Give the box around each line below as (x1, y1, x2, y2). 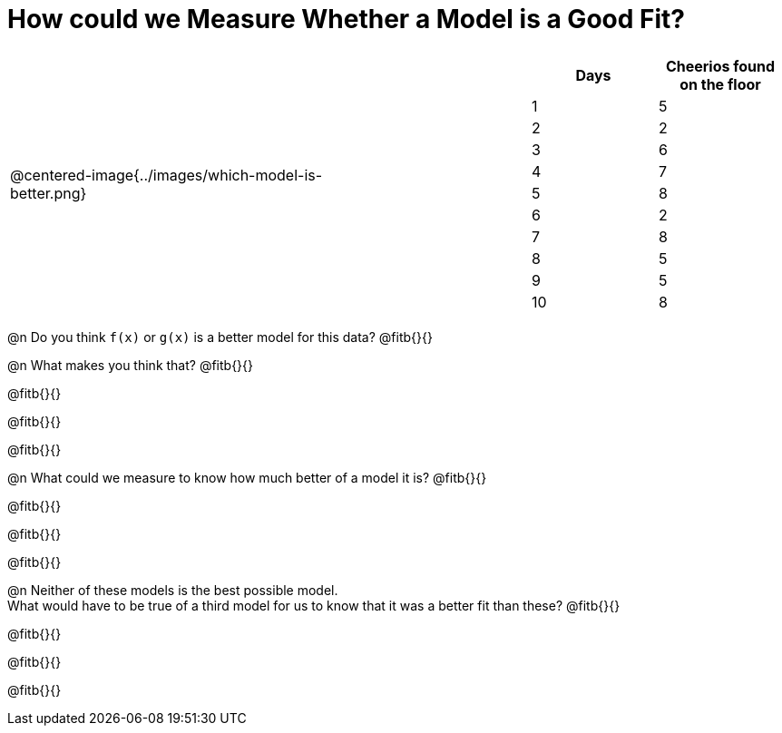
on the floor (679, 74, 761, 93)
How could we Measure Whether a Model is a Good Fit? (7, 4, 685, 34)
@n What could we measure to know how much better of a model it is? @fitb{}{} (7, 469, 487, 485)
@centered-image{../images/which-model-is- (10, 165, 323, 184)
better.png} (10, 183, 87, 202)
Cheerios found (665, 56, 776, 75)
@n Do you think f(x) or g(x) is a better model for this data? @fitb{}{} (7, 328, 433, 345)
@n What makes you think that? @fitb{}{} (7, 357, 254, 373)
